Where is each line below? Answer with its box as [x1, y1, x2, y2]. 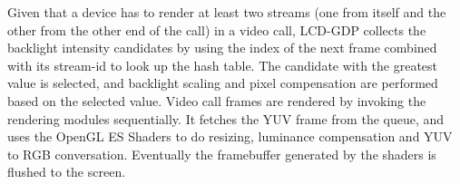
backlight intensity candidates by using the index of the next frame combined [7, 38, 437, 57]
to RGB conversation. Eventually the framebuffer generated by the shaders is [7, 144, 436, 163]
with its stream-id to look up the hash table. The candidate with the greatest [7, 55, 438, 74]
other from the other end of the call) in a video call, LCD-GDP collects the [7, 20, 426, 39]
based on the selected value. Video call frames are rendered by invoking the [7, 91, 426, 110]
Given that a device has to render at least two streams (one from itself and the [7, 3, 446, 21]
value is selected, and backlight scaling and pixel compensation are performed [7, 73, 438, 92]
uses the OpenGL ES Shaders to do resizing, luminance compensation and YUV [7, 127, 453, 146]
